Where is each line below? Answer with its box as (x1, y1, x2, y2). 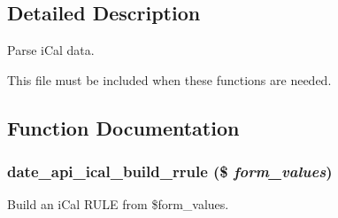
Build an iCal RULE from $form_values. (7, 195, 229, 214)
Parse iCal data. (7, 41, 95, 59)
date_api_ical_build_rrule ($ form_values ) (7, 160, 333, 183)
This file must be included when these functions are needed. (7, 70, 332, 89)
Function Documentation (7, 113, 240, 141)
